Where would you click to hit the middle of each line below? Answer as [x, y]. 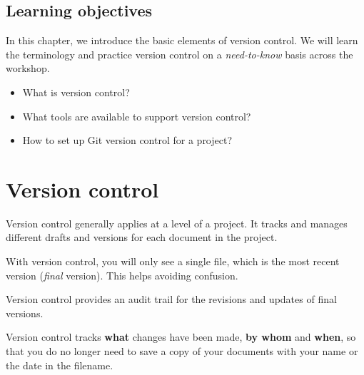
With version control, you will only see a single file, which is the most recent [173, 261]
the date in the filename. [60, 365]
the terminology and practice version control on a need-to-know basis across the [180, 54]
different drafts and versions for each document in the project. [142, 237]
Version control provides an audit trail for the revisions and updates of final [171, 299]
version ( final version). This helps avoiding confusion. [122, 275]
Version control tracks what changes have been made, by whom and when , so [181, 337]
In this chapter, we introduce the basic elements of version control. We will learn [182, 40]
